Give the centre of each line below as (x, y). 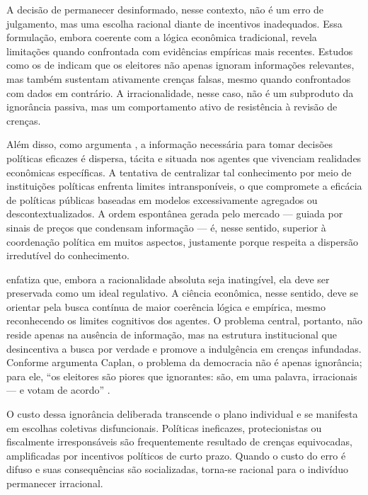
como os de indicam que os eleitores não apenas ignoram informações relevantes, (180, 65)
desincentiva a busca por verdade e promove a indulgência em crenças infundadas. (184, 348)
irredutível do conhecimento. (68, 255)
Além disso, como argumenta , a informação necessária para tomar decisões (170, 144)
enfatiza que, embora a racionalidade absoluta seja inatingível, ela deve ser (168, 279)
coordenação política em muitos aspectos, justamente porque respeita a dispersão (182, 241)
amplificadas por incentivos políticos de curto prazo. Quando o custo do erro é (176, 455)
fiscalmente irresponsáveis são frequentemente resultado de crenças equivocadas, (179, 442)
